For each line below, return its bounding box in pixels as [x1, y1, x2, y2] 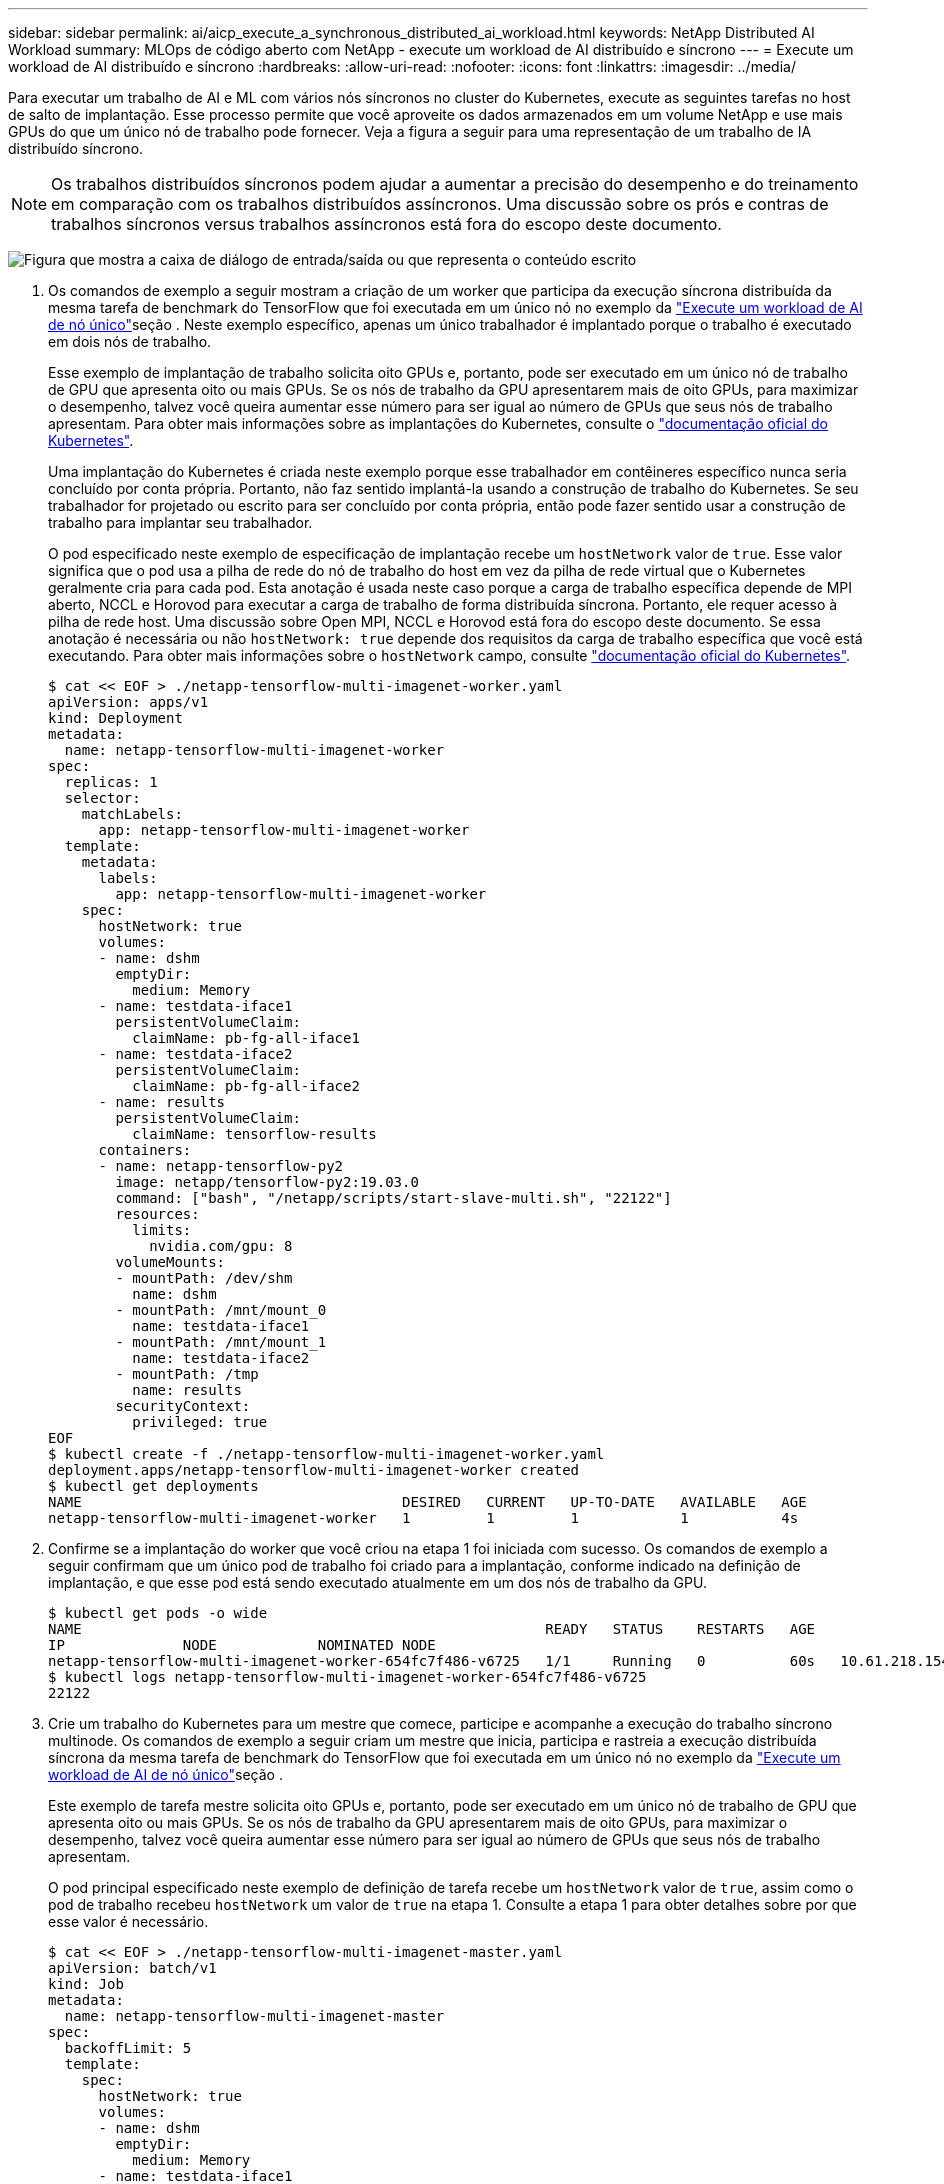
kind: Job [48, 1976, 124, 1992]
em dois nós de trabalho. [48, 333, 212, 350]
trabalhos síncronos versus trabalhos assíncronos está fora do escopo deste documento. [51, 214, 722, 234]
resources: [115, 1206, 200, 1222]
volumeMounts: [115, 1254, 226, 1270]
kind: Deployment [48, 710, 183, 726]
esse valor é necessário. [48, 1913, 209, 1930]
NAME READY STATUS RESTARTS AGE [48, 1621, 816, 1637]
